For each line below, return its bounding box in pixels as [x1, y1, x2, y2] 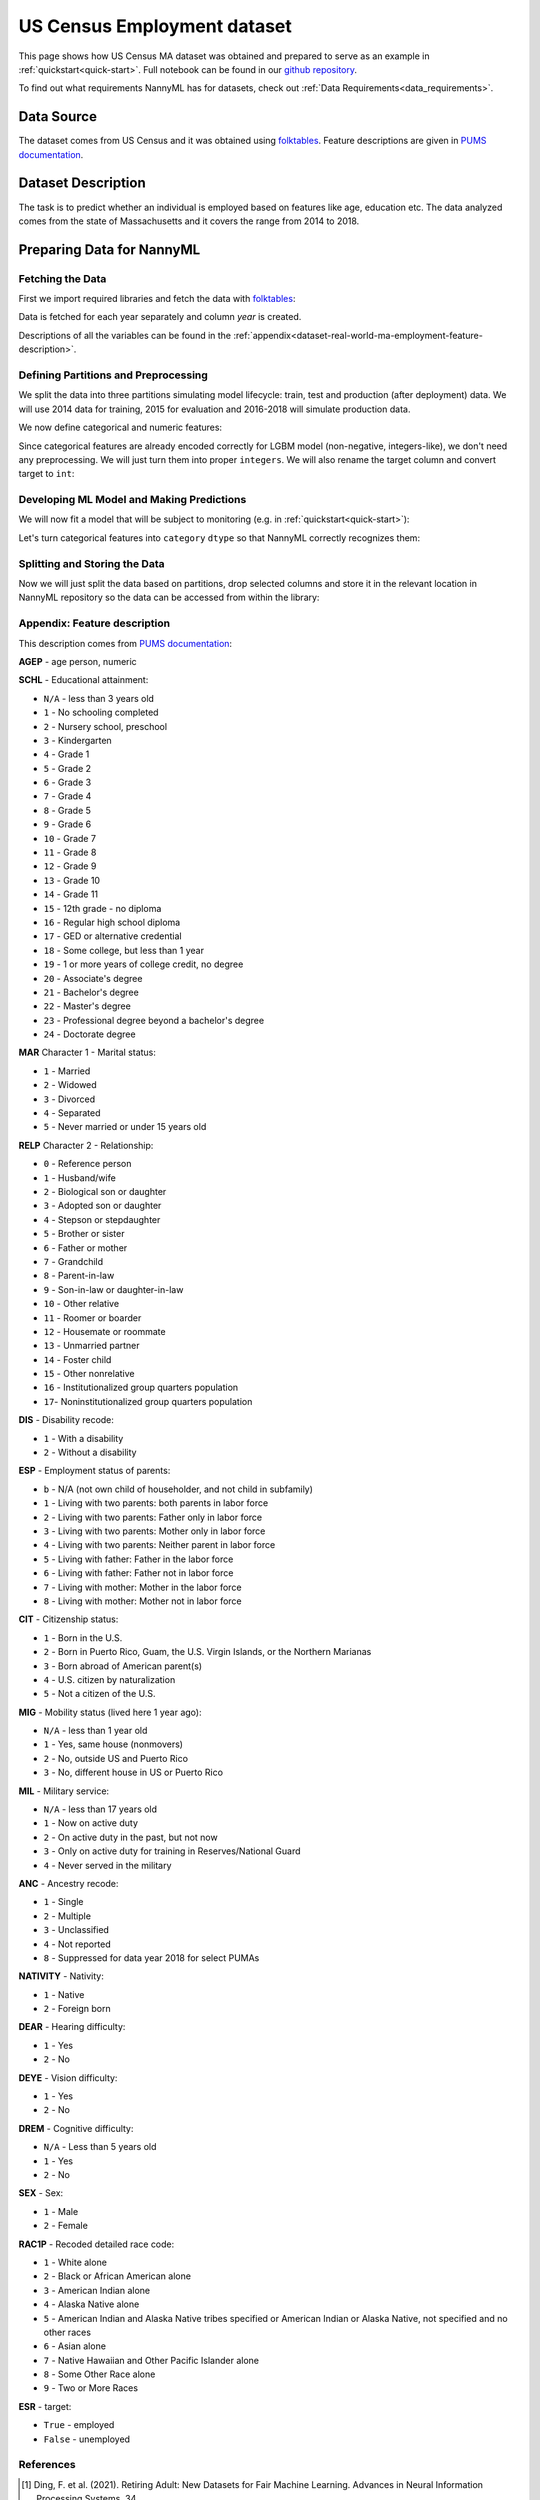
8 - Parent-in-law [43, 1270, 115, 1282]
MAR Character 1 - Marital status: [18, 1046, 157, 1059]
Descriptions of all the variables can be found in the [18, 329, 232, 341]
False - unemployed [43, 2433, 130, 2445]
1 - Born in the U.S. [43, 1631, 123, 1644]
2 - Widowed [43, 1079, 97, 1091]
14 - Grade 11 [43, 888, 99, 900]
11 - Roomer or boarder [43, 1311, 142, 1324]
